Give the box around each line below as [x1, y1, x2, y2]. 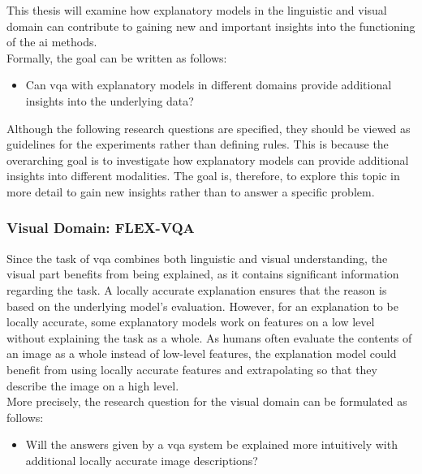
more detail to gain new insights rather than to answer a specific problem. [6, 183, 375, 200]
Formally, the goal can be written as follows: [6, 49, 227, 66]
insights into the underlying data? [25, 92, 194, 109]
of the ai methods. [6, 33, 97, 50]
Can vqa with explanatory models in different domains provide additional [25, 76, 392, 93]
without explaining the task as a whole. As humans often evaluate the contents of [6, 329, 412, 346]
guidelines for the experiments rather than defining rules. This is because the [6, 136, 389, 153]
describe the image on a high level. [6, 377, 179, 394]
